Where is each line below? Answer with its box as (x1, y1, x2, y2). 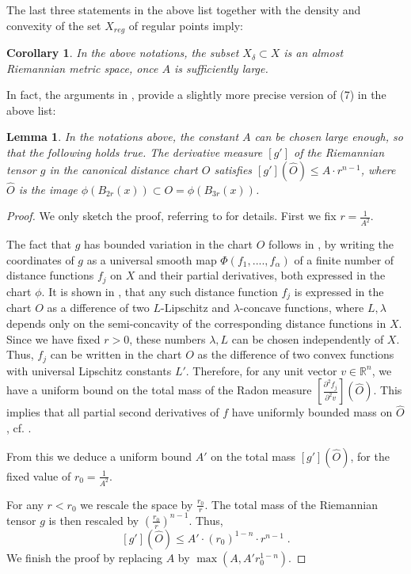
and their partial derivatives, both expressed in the (138, 267, 386, 283)
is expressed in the (294, 283, 384, 299)
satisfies (214, 161, 253, 177)
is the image (18, 181, 78, 197)
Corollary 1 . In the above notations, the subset (6, 44, 239, 61)
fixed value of (6, 467, 71, 484)
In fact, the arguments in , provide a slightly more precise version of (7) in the (6, 86, 386, 103)
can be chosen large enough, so (254, 128, 403, 145)
